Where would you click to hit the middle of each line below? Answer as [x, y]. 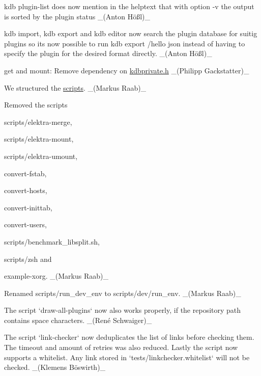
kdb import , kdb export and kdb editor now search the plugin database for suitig [131, 33]
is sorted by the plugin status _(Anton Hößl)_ [77, 16]
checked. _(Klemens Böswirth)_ [55, 367]
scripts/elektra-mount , [39, 139]
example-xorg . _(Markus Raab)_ [56, 276]
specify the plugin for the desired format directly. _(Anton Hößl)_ [108, 53]
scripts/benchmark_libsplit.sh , [52, 241]
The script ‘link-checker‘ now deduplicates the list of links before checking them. [129, 337]
